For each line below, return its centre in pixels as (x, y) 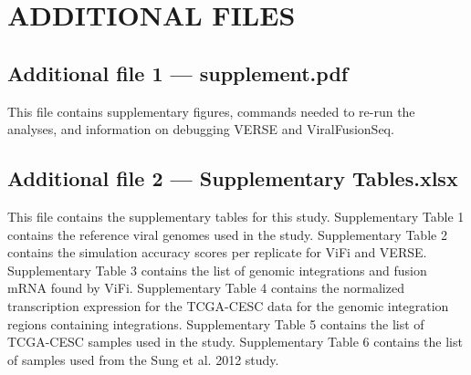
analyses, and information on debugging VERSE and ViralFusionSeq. (201, 129)
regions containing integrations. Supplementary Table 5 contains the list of (216, 323)
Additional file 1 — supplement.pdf (178, 73)
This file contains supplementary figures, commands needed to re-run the (211, 111)
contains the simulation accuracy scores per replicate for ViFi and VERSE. (217, 252)
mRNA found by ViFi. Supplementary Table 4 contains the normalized (206, 288)
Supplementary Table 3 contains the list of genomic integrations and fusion (217, 270)
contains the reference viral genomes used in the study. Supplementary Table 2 (227, 234)
